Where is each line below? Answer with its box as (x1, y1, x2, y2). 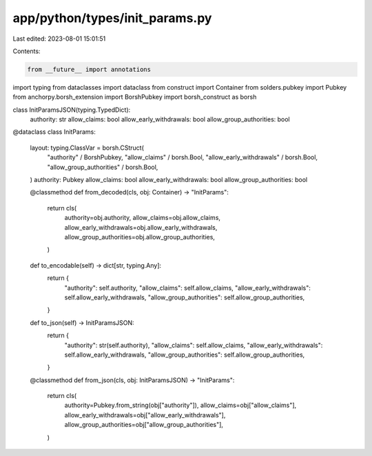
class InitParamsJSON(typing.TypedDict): (12, 106, 131, 114)
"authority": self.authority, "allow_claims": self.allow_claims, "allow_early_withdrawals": (64, 284, 311, 292)
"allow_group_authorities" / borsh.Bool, (47, 163, 158, 171)
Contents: (12, 47, 41, 55)
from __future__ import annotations (27, 66, 152, 73)
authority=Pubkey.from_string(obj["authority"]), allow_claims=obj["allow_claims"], (64, 401, 297, 410)
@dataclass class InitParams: (12, 128, 96, 136)
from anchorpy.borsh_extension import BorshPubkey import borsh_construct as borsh (12, 93, 257, 101)
